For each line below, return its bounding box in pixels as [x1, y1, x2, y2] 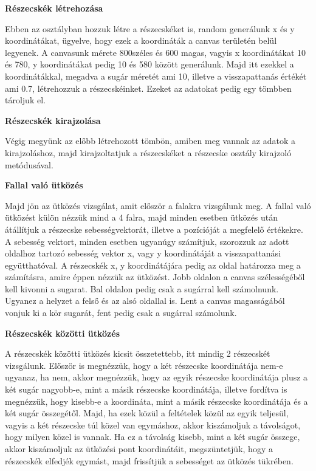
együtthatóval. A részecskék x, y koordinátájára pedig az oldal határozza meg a [5, 258, 301, 271]
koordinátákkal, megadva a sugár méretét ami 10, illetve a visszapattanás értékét [5, 69, 307, 82]
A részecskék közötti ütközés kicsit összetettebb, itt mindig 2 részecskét [5, 347, 270, 360]
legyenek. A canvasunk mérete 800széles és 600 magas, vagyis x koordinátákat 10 [5, 46, 306, 58]
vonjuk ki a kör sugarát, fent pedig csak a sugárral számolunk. [5, 306, 237, 319]
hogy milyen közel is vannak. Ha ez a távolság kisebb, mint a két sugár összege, [5, 430, 300, 443]
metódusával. [5, 158, 53, 171]
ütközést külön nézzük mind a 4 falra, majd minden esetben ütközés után [5, 211, 278, 224]
